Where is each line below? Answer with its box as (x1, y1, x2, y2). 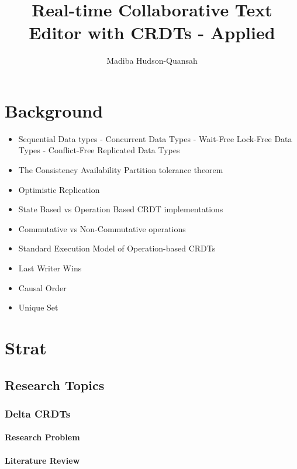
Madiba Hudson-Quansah (106, 54, 198, 67)
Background (5, 98, 103, 122)
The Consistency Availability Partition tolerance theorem (18, 164, 223, 176)
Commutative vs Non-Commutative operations (18, 222, 186, 235)
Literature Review (5, 454, 80, 466)
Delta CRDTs (5, 406, 71, 420)
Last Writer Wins (18, 262, 82, 274)
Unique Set (18, 301, 58, 313)
